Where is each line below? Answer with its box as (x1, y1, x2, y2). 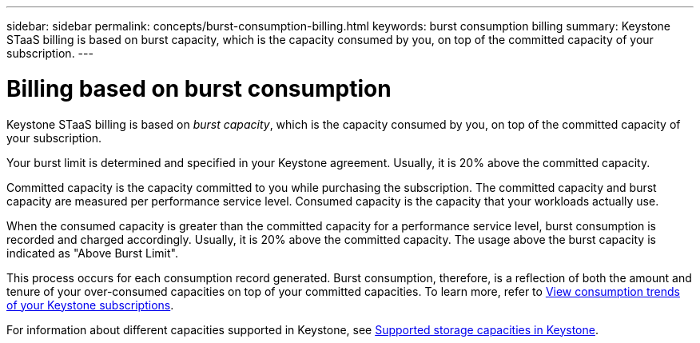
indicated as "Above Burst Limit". (6, 245, 178, 260)
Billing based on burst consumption (6, 74, 392, 102)
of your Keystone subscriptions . (6, 297, 174, 312)
